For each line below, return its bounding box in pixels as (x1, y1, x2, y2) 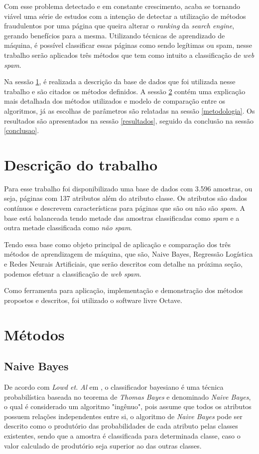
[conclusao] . (4, 125, 39, 136)
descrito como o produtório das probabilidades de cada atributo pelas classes (4, 421, 238, 431)
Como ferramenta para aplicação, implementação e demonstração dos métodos (4, 285, 243, 296)
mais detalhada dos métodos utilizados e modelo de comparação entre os (4, 96, 226, 106)
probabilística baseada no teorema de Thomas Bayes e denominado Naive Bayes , (4, 391, 251, 402)
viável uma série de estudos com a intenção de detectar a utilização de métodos (4, 10, 246, 21)
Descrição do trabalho (4, 154, 158, 174)
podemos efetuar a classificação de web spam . (4, 268, 141, 279)
